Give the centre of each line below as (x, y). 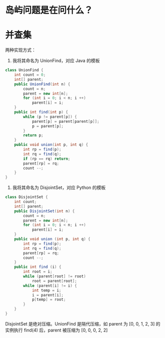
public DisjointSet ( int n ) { (44, 211)
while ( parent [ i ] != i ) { (50, 286)
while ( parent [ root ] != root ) (54, 276)
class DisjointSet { (27, 197)
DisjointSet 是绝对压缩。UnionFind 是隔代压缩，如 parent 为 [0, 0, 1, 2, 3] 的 (83, 323)
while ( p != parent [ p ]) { (50, 117)
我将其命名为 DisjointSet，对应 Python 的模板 (59, 188)
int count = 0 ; (30, 75)
